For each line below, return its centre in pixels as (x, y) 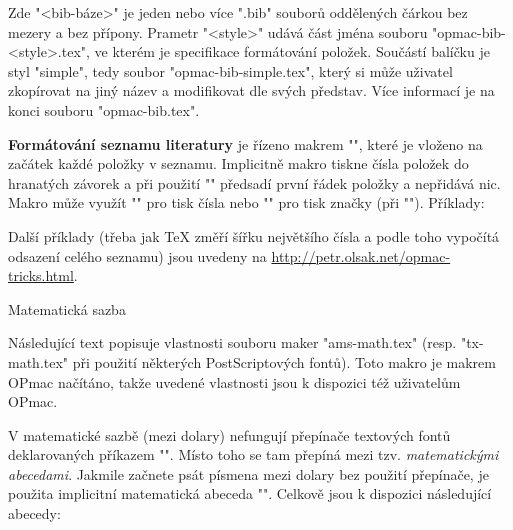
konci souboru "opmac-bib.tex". (104, 109)
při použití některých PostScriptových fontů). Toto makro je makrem (284, 361)
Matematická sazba (67, 308)
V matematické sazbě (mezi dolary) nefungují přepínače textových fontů (229, 434)
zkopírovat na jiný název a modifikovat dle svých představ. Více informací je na (251, 90)
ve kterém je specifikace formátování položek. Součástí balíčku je (292, 51)
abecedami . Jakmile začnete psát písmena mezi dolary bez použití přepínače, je (248, 473)
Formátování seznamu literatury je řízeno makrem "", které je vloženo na (245, 143)
